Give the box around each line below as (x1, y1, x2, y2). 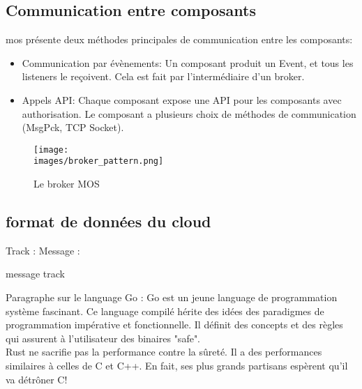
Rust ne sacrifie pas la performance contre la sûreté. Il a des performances (6, 344, 322, 359)
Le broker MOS (33, 176, 100, 191)
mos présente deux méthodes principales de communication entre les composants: (6, 32, 353, 47)
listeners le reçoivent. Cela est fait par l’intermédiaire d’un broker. (22, 69, 305, 84)
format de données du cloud (6, 211, 211, 232)
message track (6, 266, 65, 281)
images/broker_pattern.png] (33, 156, 164, 167)
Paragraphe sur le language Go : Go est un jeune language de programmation (6, 290, 338, 305)
